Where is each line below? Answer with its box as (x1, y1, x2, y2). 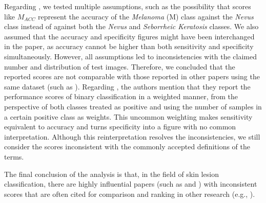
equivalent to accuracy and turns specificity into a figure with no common (4, 121, 236, 132)
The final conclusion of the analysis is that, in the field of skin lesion (4, 168, 219, 179)
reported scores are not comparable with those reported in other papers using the (4, 71, 260, 82)
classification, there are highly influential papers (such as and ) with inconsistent (4, 178, 257, 189)
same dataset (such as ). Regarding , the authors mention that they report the (4, 81, 251, 92)
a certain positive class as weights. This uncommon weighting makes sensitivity (4, 111, 253, 122)
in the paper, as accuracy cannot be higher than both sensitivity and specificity (4, 41, 254, 52)
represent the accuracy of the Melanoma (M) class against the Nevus (38, 11, 254, 21)
